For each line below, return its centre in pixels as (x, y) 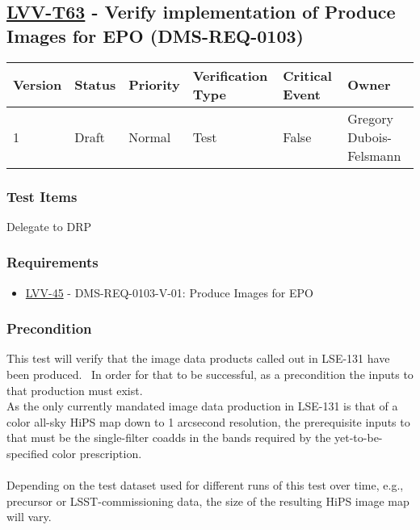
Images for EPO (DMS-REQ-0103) (155, 35)
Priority (154, 85)
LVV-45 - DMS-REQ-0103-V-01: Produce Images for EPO (169, 292)
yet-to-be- (359, 437)
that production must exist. (75, 390)
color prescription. (97, 453)
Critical (307, 75)
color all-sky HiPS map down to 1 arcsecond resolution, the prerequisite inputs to (208, 421)
